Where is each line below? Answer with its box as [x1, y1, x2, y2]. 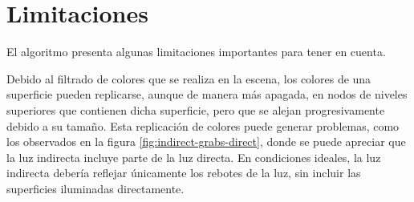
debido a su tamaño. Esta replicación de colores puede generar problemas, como [6, 117, 400, 134]
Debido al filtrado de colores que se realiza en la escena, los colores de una [6, 70, 371, 87]
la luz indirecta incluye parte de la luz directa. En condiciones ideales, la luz [6, 148, 381, 165]
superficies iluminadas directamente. [6, 180, 185, 196]
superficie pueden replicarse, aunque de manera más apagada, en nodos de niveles [6, 86, 408, 103]
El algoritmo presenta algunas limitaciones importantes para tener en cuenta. [6, 43, 386, 60]
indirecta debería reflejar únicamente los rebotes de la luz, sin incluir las [6, 164, 361, 181]
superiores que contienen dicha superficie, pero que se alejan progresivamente [6, 101, 385, 118]
